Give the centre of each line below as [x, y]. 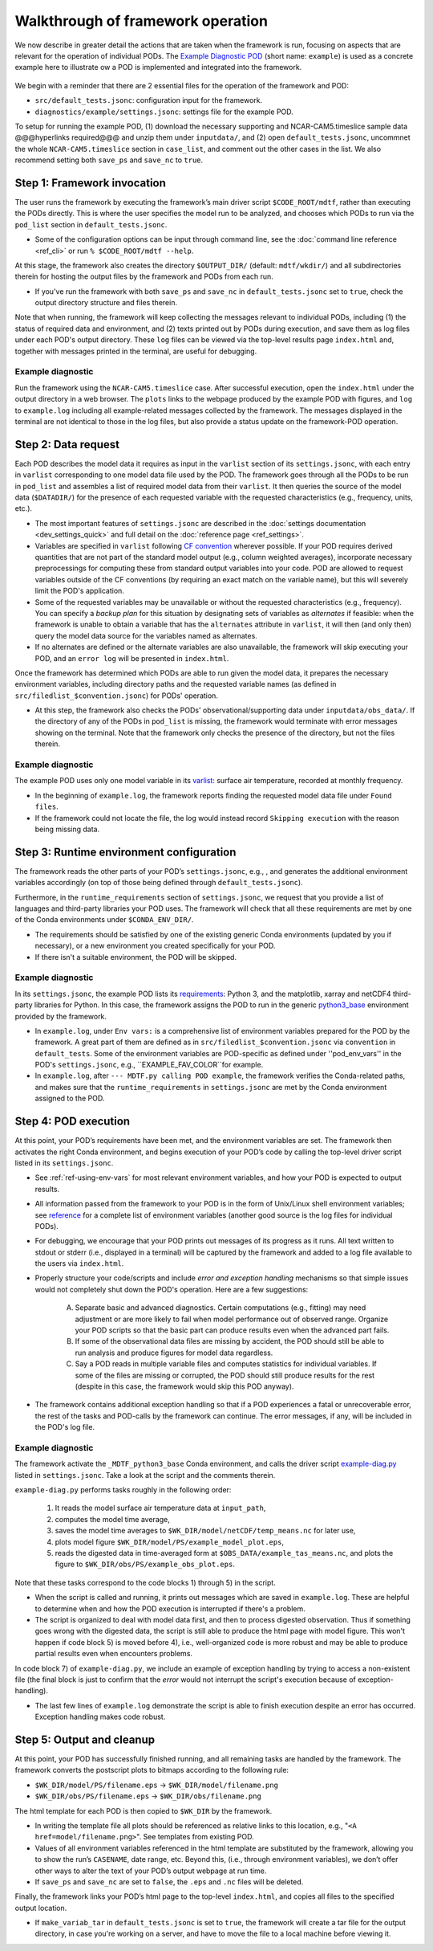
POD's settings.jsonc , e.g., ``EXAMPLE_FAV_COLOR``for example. [149, 1065]
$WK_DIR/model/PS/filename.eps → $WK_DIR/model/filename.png [156, 1785]
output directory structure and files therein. [106, 303]
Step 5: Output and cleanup [85, 1739]
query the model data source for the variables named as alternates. [146, 635]
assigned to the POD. [70, 1098]
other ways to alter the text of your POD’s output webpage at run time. [151, 1871]
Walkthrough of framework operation [142, 21]
